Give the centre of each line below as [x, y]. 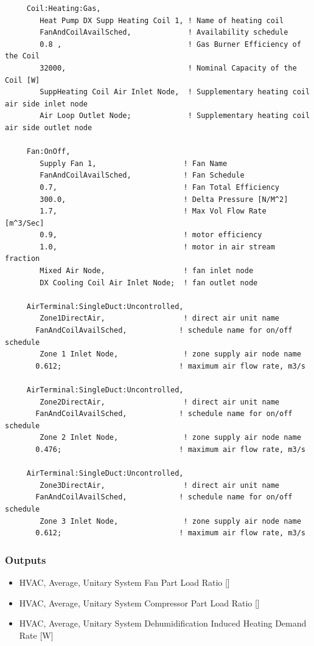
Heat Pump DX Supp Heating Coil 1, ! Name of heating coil [162, 20]
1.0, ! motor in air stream [157, 247]
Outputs [26, 559]
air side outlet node [49, 127]
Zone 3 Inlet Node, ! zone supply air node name [170, 521]
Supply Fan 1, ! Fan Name [134, 163]
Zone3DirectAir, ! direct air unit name [160, 485]
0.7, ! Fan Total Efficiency [160, 187]
